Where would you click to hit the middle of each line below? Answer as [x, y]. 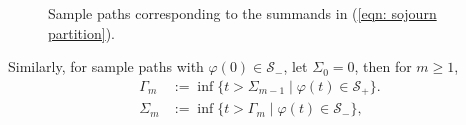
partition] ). [81, 32]
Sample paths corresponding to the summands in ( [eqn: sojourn [242, 13]
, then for [383, 66]
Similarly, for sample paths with [106, 66]
